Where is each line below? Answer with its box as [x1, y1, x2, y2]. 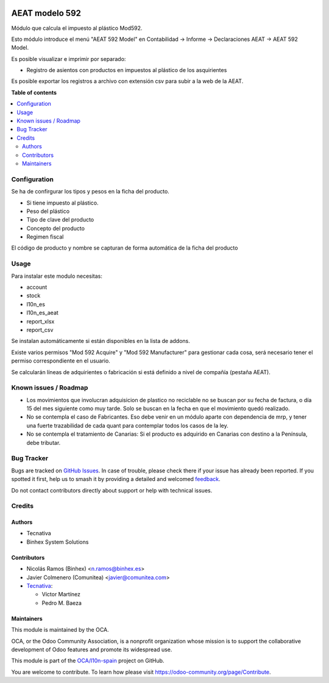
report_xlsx [26, 317, 55, 325]
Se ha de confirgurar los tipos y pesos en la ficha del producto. [11, 188, 170, 195]
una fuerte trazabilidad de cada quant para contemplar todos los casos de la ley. [26, 422, 228, 429]
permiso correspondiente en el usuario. [11, 357, 111, 364]
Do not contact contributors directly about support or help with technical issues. [11, 486, 213, 494]
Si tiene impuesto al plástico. [26, 199, 99, 206]
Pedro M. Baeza [41, 599, 82, 607]
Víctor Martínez [41, 591, 81, 598]
